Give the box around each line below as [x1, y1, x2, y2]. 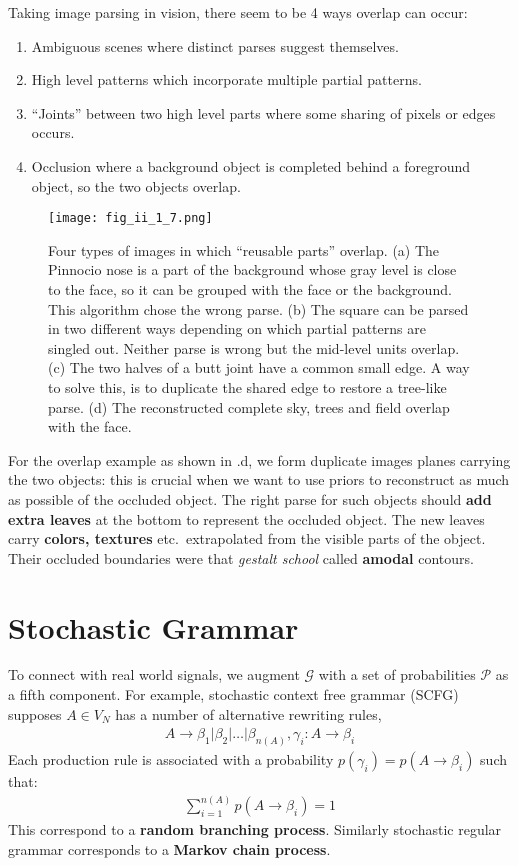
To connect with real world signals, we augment [8, 664, 300, 685]
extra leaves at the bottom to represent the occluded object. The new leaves [8, 508, 485, 529]
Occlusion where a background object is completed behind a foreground [31, 155, 471, 176]
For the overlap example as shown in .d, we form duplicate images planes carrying [8, 449, 511, 470]
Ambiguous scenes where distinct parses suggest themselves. [31, 35, 399, 56]
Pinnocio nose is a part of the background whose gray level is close [48, 259, 457, 280]
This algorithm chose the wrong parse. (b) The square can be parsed [48, 298, 469, 319]
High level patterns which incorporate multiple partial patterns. [31, 69, 422, 90]
